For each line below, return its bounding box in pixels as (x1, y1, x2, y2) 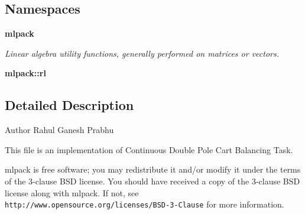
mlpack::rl (5, 67, 46, 79)
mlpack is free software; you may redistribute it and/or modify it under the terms (5, 163, 301, 176)
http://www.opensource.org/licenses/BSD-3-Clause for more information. (5, 198, 284, 210)
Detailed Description (5, 96, 134, 114)
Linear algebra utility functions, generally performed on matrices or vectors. (5, 47, 280, 59)
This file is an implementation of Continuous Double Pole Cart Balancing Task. (5, 143, 293, 155)
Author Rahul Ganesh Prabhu (5, 124, 114, 136)
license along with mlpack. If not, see (5, 186, 139, 199)
